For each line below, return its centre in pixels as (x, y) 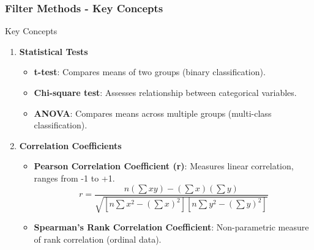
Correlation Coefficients (70, 145)
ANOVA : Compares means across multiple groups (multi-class (153, 113)
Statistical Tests (54, 51)
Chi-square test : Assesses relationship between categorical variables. (165, 92)
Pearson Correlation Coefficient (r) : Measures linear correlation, (164, 166)
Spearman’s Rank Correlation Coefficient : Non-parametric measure (171, 227)
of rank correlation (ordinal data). (98, 239)
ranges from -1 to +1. (74, 178)
